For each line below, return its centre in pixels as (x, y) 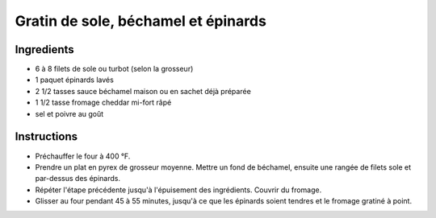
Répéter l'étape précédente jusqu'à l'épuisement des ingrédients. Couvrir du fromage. (178, 190)
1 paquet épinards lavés (75, 80)
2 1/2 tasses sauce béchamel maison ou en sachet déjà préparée (143, 91)
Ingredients (44, 49)
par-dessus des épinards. (78, 179)
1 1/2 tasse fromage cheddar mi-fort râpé (103, 103)
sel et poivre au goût (69, 113)
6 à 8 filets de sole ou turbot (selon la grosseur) (114, 69)
